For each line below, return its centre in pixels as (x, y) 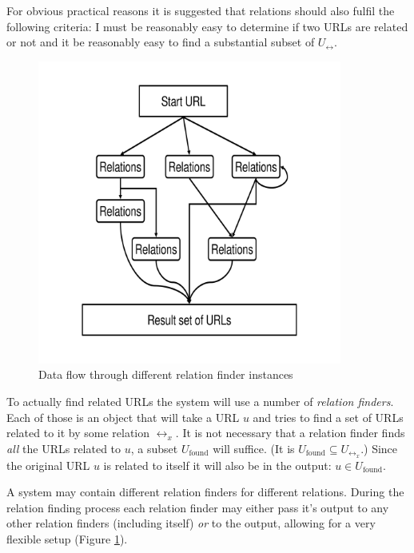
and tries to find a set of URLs (328, 417)
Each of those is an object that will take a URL (123, 417)
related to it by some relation (78, 433)
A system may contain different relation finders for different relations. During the (205, 492)
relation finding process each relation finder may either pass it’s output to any (198, 507)
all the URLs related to (64, 448)
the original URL (48, 465)
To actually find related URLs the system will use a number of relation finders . (200, 401)
